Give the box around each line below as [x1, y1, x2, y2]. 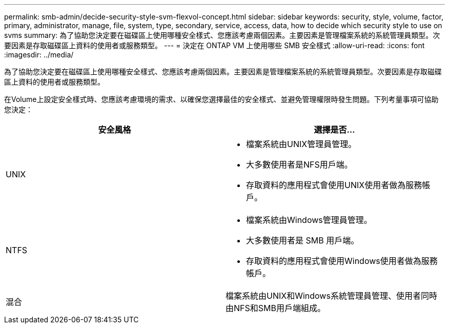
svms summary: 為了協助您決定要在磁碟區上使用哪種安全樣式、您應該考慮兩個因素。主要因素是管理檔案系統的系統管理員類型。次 [4, 31, 440, 39]
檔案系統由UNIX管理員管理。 [246, 139, 357, 149]
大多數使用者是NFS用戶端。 [246, 159, 353, 170]
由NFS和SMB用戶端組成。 [226, 303, 325, 313]
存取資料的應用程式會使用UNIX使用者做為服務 [246, 180, 422, 190]
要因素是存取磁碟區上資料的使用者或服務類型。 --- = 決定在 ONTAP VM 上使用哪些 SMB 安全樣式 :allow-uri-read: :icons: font [4, 41, 425, 50]
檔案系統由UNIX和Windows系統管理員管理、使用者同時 [226, 291, 437, 301]
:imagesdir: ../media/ [4, 50, 74, 59]
